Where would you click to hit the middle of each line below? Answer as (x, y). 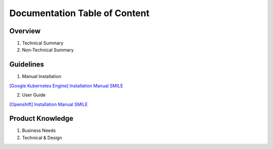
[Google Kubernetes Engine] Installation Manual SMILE (66, 86)
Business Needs (39, 130)
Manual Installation (42, 77)
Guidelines (27, 65)
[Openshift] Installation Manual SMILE (49, 104)
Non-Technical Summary (48, 50)
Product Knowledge (41, 119)
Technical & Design (42, 137)
